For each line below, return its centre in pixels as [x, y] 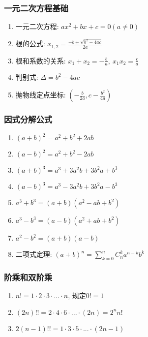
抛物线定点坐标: [41, 95]
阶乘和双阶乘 [28, 277]
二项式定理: [34, 254]
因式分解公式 [28, 119]
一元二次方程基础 [36, 8]
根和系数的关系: [41, 60]
